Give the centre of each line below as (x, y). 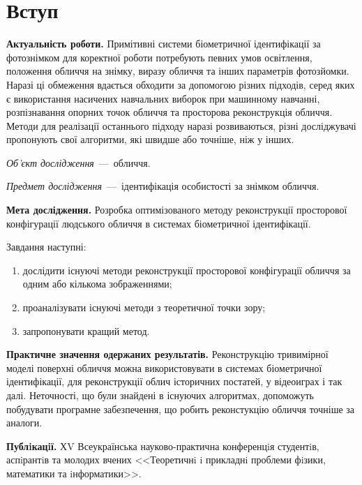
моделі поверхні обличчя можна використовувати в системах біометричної (164, 367)
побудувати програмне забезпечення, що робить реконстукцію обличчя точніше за (181, 409)
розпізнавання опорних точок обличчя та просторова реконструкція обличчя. (169, 112)
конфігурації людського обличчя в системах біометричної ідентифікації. (159, 223)
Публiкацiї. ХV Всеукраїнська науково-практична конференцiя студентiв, (163, 446)
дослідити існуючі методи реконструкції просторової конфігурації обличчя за (187, 270)
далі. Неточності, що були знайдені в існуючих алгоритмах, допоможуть (160, 395)
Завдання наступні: (46, 247)
